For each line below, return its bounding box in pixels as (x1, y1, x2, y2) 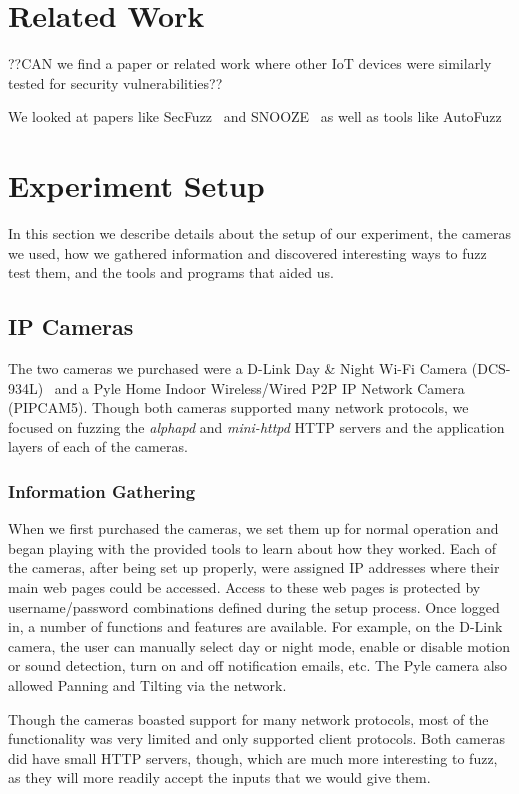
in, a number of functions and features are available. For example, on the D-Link (8, 616, 503, 637)
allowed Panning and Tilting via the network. (8, 674, 287, 695)
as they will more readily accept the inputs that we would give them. (8, 767, 431, 788)
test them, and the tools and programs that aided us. (8, 262, 334, 283)
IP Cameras (8, 311, 134, 342)
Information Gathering (8, 478, 196, 503)
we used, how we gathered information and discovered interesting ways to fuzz (8, 242, 487, 263)
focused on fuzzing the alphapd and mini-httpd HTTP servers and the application (8, 416, 505, 437)
